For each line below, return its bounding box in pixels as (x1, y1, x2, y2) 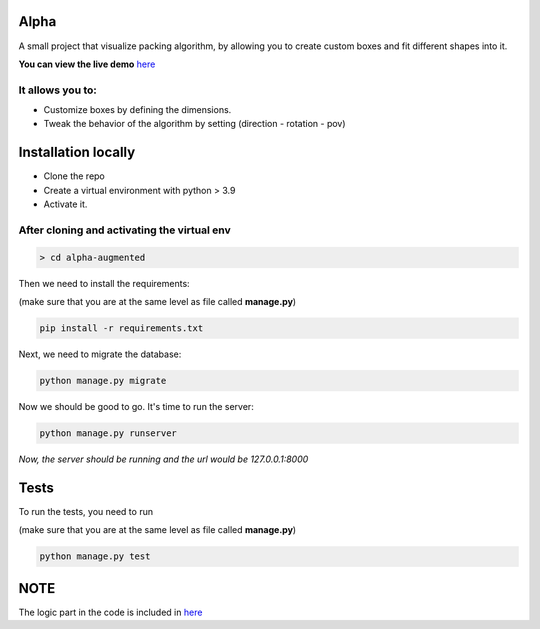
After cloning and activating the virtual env (18, 223, 232, 237)
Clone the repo (43, 170, 105, 182)
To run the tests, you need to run (18, 505, 154, 517)
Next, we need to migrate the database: (18, 348, 182, 360)
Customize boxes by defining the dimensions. (43, 104, 232, 116)
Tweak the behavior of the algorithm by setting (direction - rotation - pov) (43, 118, 346, 130)
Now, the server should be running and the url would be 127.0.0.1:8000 (18, 453, 309, 465)
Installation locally (18, 144, 136, 161)
